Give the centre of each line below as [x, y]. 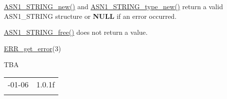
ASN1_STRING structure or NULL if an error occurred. [90, 16]
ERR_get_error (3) [33, 48]
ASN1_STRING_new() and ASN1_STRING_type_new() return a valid [113, 6]
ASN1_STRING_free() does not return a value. [76, 32]
